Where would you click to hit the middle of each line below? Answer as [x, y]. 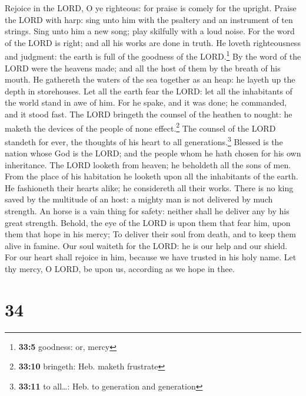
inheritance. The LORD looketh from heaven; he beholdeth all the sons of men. [148, 164]
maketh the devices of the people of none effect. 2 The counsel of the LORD [140, 127]
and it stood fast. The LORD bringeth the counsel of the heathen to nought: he [149, 114]
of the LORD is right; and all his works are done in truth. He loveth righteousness [153, 42]
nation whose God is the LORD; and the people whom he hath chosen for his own [153, 153]
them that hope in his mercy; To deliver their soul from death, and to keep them [150, 234]
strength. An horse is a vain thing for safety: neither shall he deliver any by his [147, 211]
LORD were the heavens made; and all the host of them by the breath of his [143, 68]
